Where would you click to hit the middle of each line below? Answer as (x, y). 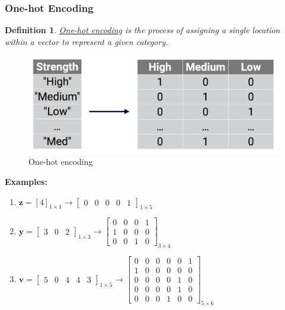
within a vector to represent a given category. (87, 41)
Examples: (26, 181)
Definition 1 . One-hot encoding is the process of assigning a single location (142, 30)
